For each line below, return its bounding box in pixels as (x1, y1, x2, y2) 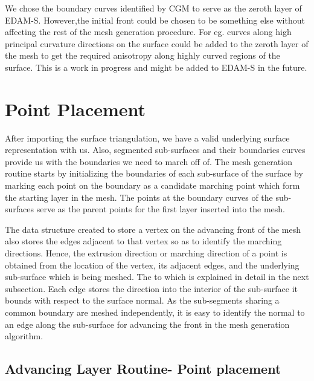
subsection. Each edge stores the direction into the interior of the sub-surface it (5, 282, 298, 295)
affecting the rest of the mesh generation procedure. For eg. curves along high (5, 25, 292, 38)
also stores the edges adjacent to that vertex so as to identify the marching (5, 235, 282, 247)
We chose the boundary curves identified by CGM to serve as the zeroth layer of (5, 2, 302, 14)
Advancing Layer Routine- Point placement (5, 359, 281, 378)
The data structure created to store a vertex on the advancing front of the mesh (5, 223, 301, 235)
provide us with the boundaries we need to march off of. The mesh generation (5, 155, 292, 168)
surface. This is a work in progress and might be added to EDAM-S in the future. (5, 60, 307, 73)
